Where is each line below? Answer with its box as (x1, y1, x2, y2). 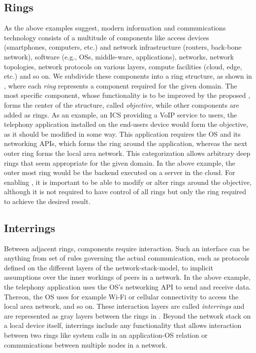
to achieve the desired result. (4, 196, 91, 206)
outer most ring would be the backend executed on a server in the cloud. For (4, 167, 235, 177)
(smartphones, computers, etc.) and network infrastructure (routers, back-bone (4, 42, 242, 52)
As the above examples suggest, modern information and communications (4, 23, 226, 33)
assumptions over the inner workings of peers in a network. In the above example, (4, 272, 251, 282)
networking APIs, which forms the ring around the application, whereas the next (4, 138, 248, 148)
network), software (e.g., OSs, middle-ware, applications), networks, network (4, 51, 234, 61)
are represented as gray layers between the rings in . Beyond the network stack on (4, 310, 251, 321)
